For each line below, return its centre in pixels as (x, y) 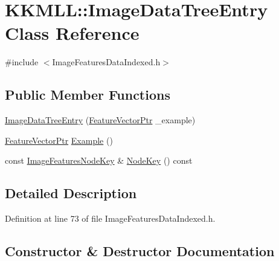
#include (22, 62)
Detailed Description (71, 193)
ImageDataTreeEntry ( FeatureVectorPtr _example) (100, 120)
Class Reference (72, 33)
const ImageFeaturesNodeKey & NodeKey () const (99, 160)
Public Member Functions (88, 95)
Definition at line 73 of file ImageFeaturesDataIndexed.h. (110, 218)
